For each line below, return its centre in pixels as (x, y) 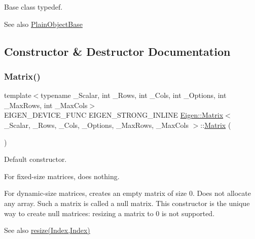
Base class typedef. (33, 7)
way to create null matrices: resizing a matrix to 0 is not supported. (110, 213)
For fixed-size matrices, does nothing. (62, 176)
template (18, 95)
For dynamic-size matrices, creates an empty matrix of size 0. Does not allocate (128, 193)
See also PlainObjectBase (43, 24)
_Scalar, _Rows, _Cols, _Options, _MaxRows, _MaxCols (97, 125)
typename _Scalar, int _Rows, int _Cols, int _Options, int (134, 95)
